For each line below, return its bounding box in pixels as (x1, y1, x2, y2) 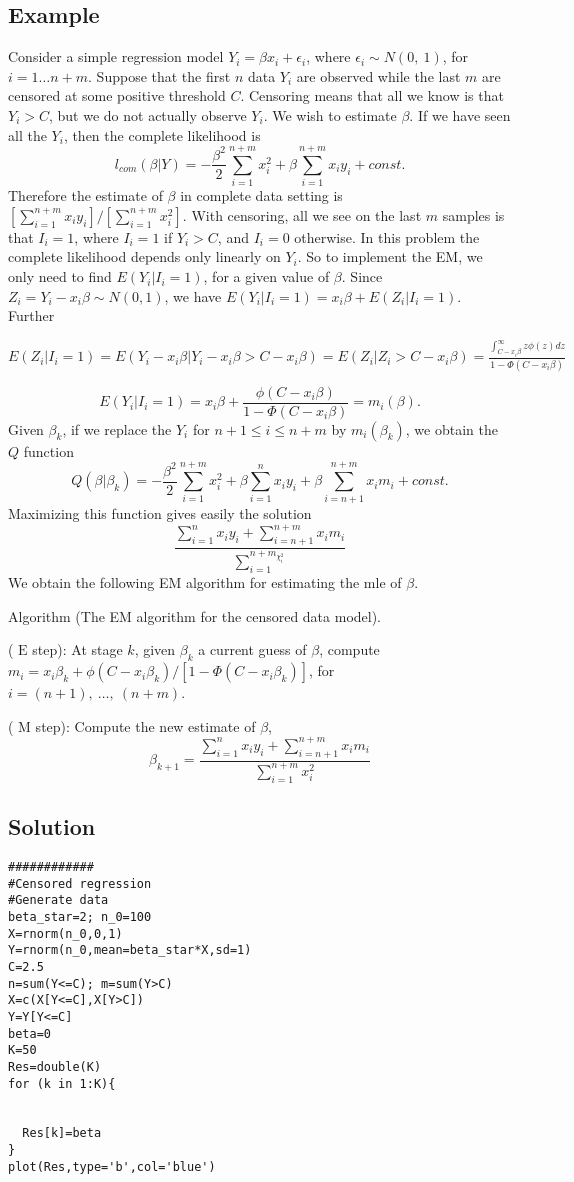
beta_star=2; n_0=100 (8, 909, 152, 924)
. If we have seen (409, 104, 511, 125)
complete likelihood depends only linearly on (8, 246, 281, 267)
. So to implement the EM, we (297, 246, 483, 267)
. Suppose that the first (88, 65, 231, 86)
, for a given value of (203, 266, 330, 287)
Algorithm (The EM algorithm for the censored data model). (8, 605, 382, 626)
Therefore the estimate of (8, 185, 163, 206)
